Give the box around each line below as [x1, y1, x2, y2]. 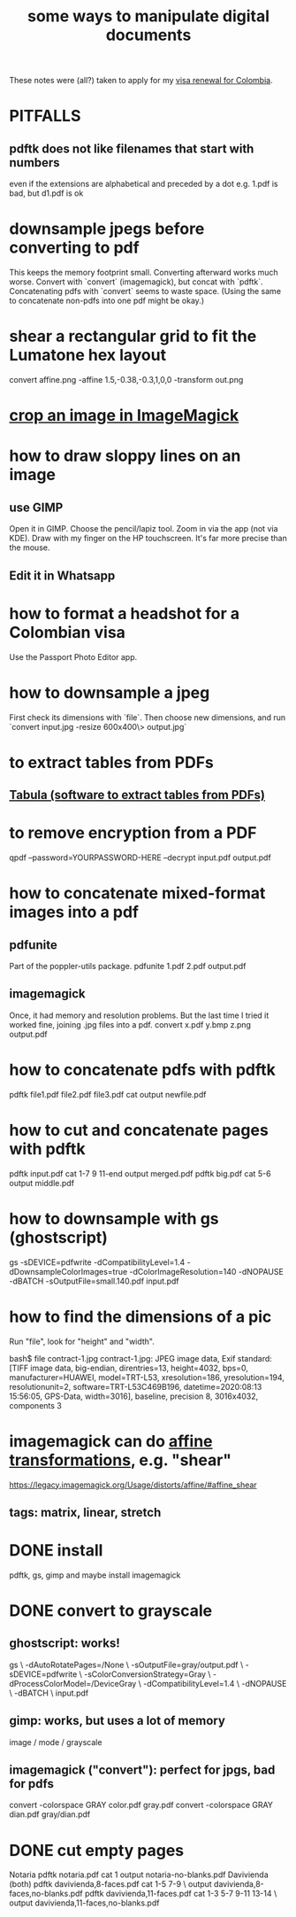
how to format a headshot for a [9, 603, 240, 624]
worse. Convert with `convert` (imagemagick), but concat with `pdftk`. [9, 276, 263, 287]
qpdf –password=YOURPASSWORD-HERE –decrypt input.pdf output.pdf [9, 852, 271, 863]
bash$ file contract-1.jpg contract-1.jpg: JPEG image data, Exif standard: [9, 1353, 272, 1363]
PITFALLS [9, 106, 81, 126]
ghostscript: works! [9, 1636, 121, 1651]
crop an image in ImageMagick [9, 406, 239, 426]
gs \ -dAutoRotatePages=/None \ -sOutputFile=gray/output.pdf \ [9, 1659, 244, 1670]
